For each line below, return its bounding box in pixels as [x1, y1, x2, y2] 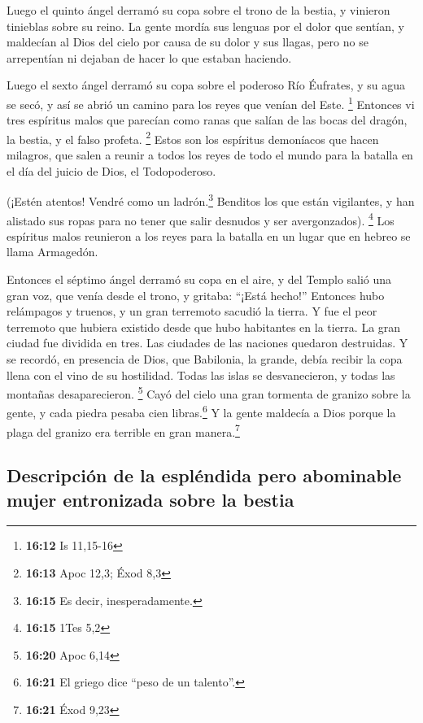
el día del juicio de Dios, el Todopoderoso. [7, 162, 216, 179]
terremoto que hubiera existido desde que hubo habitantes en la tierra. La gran [7, 318, 401, 335]
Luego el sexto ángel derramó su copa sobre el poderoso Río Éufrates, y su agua [7, 76, 406, 94]
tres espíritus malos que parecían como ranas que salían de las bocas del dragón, [7, 111, 408, 128]
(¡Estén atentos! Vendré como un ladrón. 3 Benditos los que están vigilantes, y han [7, 190, 415, 209]
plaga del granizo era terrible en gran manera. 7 [7, 420, 240, 440]
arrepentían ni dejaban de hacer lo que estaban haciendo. [7, 49, 292, 66]
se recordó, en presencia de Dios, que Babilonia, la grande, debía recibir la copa [7, 350, 403, 367]
